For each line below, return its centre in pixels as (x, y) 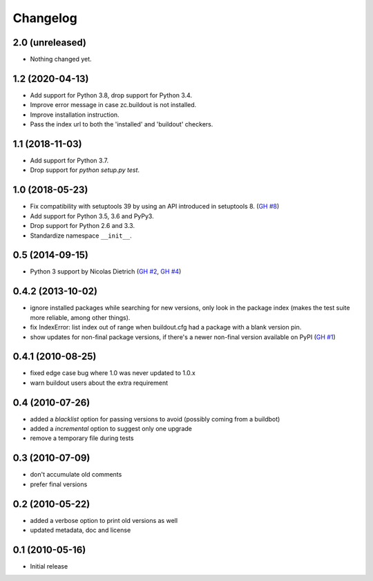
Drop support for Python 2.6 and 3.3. (82, 226)
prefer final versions (59, 484)
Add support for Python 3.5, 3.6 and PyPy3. (92, 216)
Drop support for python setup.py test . (85, 170)
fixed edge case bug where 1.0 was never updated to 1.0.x (113, 373)
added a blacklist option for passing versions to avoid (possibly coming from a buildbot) (155, 419)
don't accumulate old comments (76, 475)
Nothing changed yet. (61, 59)
